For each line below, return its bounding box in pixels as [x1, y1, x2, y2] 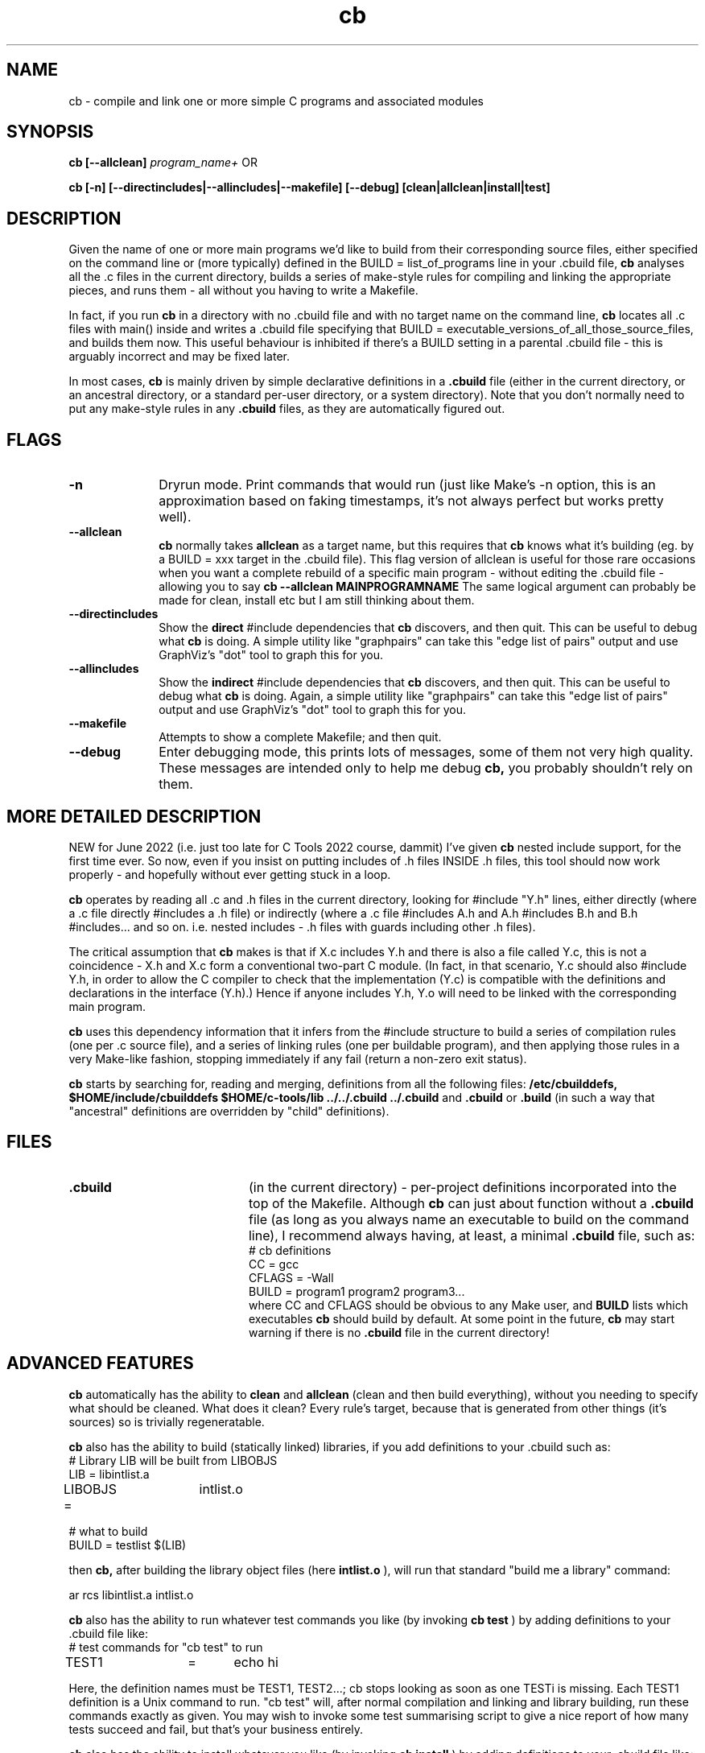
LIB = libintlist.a [68, 1466, 150, 1481]
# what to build [68, 1524, 148, 1538]
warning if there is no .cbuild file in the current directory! [249, 1325, 550, 1339]
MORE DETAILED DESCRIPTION [6, 806, 262, 827]
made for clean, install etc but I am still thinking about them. [159, 593, 475, 608]
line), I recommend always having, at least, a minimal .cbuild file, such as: [248, 1227, 695, 1244]
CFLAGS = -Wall [249, 1270, 334, 1285]
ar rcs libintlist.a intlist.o [68, 1587, 194, 1602]
